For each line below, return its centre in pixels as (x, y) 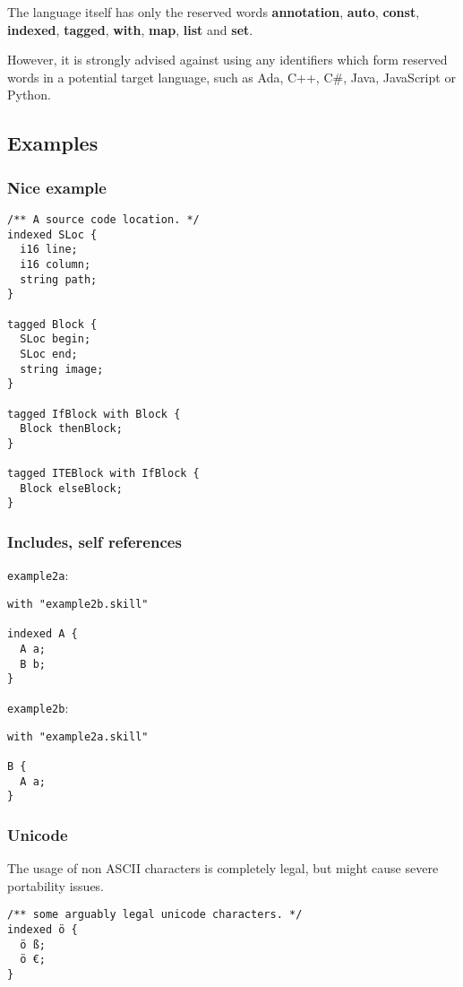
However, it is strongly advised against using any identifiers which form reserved (227, 60)
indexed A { (43, 634)
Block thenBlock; (71, 429)
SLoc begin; (56, 339)
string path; (59, 279)
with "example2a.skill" (78, 736)
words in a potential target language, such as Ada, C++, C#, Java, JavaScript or (231, 77)
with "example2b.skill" (78, 604)
